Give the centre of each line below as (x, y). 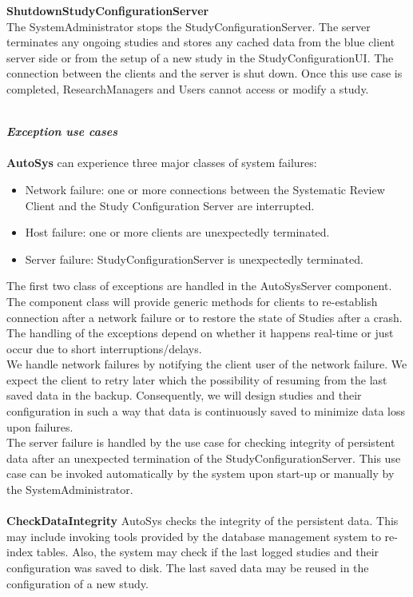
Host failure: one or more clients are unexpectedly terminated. (177, 232)
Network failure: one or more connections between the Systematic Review (205, 189)
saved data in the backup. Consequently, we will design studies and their (184, 395)
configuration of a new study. (77, 583)
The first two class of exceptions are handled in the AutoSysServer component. (199, 286)
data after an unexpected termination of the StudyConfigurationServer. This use (204, 458)
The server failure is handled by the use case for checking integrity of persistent (201, 442)
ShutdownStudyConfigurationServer (108, 10)
